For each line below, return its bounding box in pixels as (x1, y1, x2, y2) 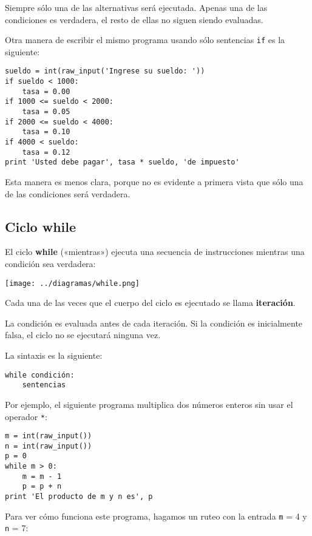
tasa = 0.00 (22, 87, 70, 96)
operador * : (5, 410, 47, 422)
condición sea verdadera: (5, 257, 96, 270)
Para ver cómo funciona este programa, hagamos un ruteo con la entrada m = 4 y (5, 509, 307, 522)
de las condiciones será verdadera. (5, 187, 131, 200)
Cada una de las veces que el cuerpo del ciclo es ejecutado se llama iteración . (5, 296, 296, 309)
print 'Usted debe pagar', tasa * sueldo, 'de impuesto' (5, 158, 240, 167)
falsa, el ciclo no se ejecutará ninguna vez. (5, 328, 161, 341)
